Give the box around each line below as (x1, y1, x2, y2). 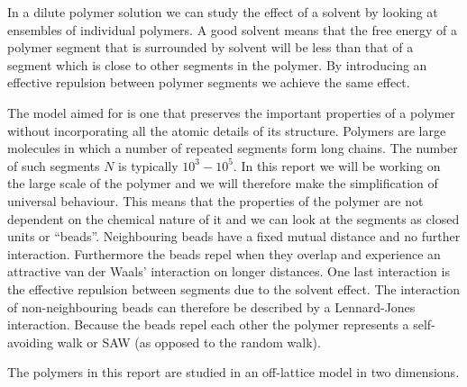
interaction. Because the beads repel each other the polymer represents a (7, 315, 409, 334)
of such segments (7, 156, 100, 175)
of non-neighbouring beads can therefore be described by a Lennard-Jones (7, 297, 416, 316)
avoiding (7, 332, 53, 351)
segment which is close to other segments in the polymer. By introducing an (7, 55, 427, 74)
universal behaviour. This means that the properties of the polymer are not (7, 191, 424, 210)
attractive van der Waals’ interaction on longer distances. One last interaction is (7, 262, 450, 281)
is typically (118, 156, 179, 175)
